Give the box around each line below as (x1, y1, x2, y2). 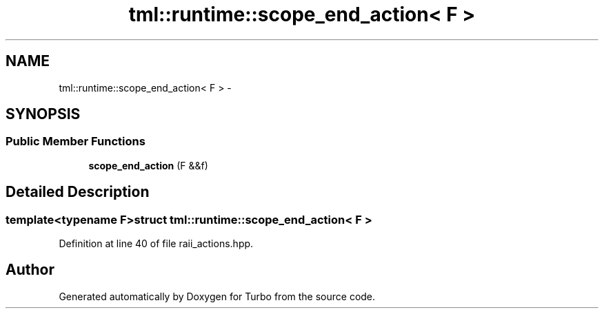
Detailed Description (6, 183, 150, 201)
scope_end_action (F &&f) (88, 159, 208, 171)
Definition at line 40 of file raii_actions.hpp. (59, 238, 254, 250)
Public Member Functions (6, 134, 145, 149)
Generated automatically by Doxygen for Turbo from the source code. (59, 290, 376, 302)
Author (6, 261, 54, 279)
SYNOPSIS (6, 105, 81, 123)
